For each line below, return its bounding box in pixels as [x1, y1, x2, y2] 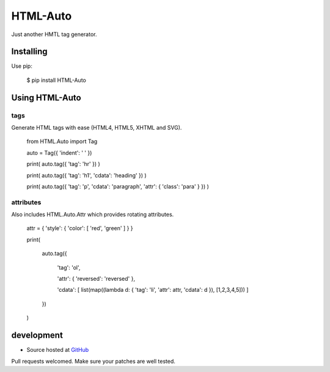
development [11, 330, 64, 341]
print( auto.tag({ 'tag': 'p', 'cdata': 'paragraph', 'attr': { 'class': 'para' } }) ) [26, 182, 209, 190]
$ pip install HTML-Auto [26, 76, 87, 84]
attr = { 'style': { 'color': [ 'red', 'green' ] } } [26, 225, 134, 232]
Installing [11, 46, 48, 57]
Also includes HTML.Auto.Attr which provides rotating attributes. [11, 211, 174, 218]
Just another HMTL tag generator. [11, 31, 97, 38]
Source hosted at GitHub [26, 346, 89, 354]
